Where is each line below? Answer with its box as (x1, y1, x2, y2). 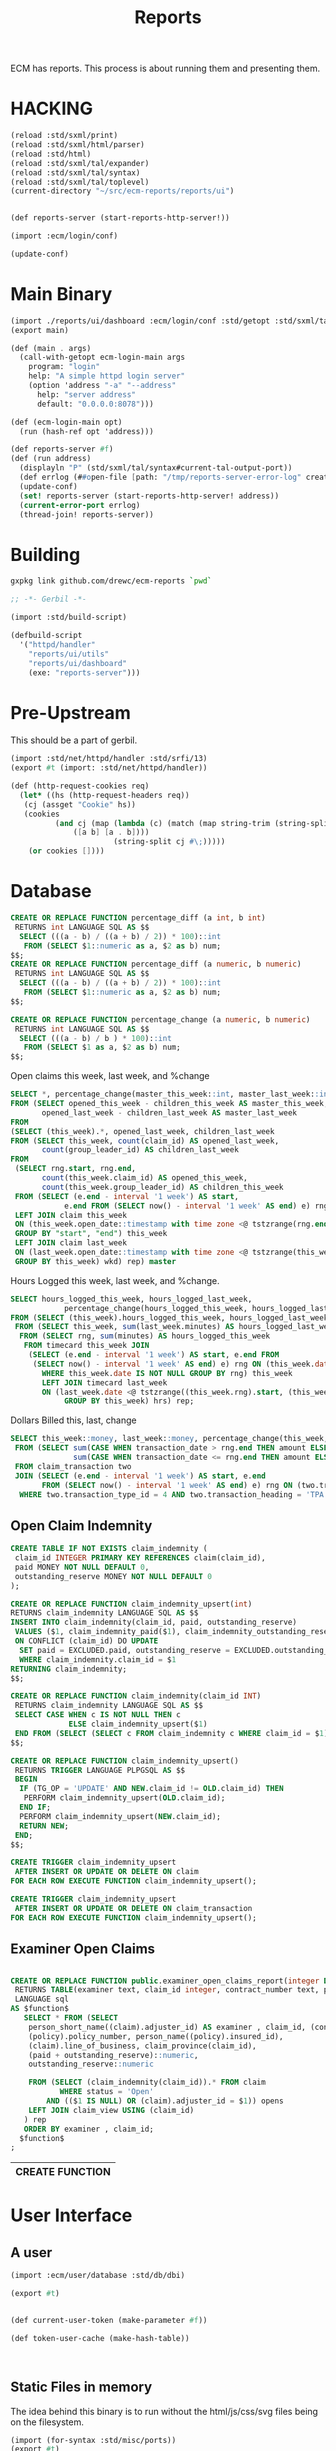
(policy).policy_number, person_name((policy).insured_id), (28, 2031, 284, 2041)
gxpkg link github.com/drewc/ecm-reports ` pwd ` (10, 576, 213, 586)
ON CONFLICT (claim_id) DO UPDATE (14, 1636, 159, 1646)
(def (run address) (10, 454, 92, 464)
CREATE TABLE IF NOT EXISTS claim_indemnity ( (10, 1544, 208, 1554)
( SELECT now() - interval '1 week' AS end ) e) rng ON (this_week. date (32, 1359, 333, 1369)
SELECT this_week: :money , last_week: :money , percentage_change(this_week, (10, 1434, 329, 1444)
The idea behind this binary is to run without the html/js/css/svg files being (10, 2405, 318, 2417)
